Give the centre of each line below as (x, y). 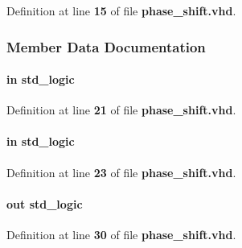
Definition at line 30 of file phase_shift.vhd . (121, 235)
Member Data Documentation (106, 46)
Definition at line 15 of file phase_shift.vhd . (121, 10)
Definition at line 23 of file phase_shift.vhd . (121, 172)
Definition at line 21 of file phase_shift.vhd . (121, 110)
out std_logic (45, 203)
